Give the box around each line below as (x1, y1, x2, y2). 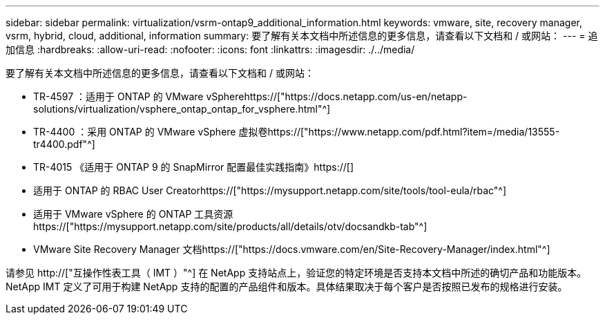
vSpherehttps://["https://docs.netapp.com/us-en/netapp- (206, 91, 468, 102)
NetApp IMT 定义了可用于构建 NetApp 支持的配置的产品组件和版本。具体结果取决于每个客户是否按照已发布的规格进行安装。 (6, 281, 568, 292)
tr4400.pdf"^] (33, 138, 95, 150)
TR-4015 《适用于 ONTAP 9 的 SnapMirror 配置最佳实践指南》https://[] (33, 161, 354, 173)
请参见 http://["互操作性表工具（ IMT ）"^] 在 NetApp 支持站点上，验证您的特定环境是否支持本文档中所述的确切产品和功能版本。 (6, 267, 587, 279)
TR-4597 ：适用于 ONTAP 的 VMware (33, 91, 204, 102)
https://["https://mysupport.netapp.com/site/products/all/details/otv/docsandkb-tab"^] (33, 220, 428, 232)
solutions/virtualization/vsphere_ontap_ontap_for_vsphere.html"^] (33, 103, 331, 115)
